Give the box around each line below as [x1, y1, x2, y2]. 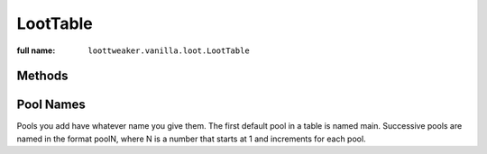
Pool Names [16, 97, 86, 113]
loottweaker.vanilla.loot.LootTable [87, 45, 250, 56]
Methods [16, 68, 69, 84]
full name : [16, 45, 56, 56]
